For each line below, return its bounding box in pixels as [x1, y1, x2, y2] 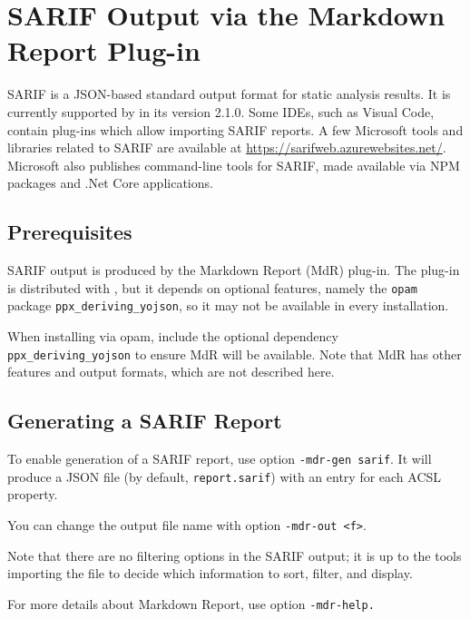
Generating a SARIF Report [7, 407, 282, 435]
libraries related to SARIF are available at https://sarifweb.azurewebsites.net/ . [7, 138, 446, 157]
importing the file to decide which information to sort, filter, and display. [7, 564, 413, 583]
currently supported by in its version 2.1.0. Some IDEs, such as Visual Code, [7, 102, 435, 121]
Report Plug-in [7, 32, 201, 69]
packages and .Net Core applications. [7, 173, 213, 192]
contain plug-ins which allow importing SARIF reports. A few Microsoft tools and [7, 120, 464, 139]
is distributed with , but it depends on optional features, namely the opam [7, 278, 417, 297]
